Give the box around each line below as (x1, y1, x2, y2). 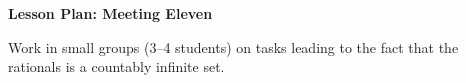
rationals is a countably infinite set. (8, 56, 225, 77)
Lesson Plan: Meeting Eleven (8, 3, 213, 23)
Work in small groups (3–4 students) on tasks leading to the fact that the (8, 36, 459, 57)
